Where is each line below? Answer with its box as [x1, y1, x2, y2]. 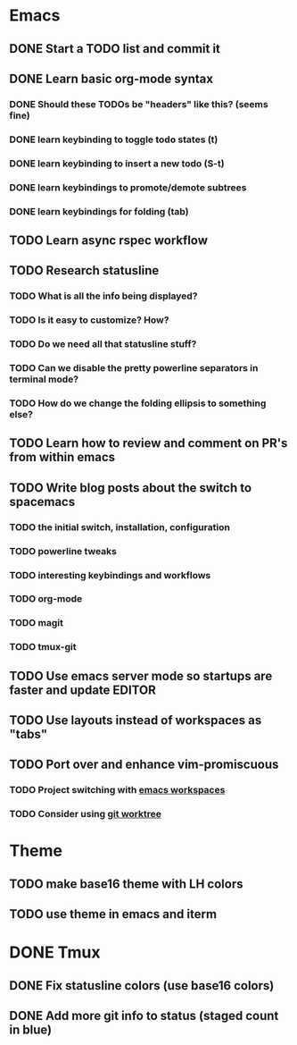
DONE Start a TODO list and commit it [9, 41, 221, 56]
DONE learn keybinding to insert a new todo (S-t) [9, 157, 225, 170]
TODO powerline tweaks [9, 544, 118, 557]
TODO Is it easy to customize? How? [9, 314, 169, 326]
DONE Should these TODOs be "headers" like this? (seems [9, 97, 269, 110]
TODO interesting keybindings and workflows [9, 569, 211, 581]
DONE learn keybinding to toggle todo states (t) [9, 133, 219, 146]
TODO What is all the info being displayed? [9, 290, 198, 302]
